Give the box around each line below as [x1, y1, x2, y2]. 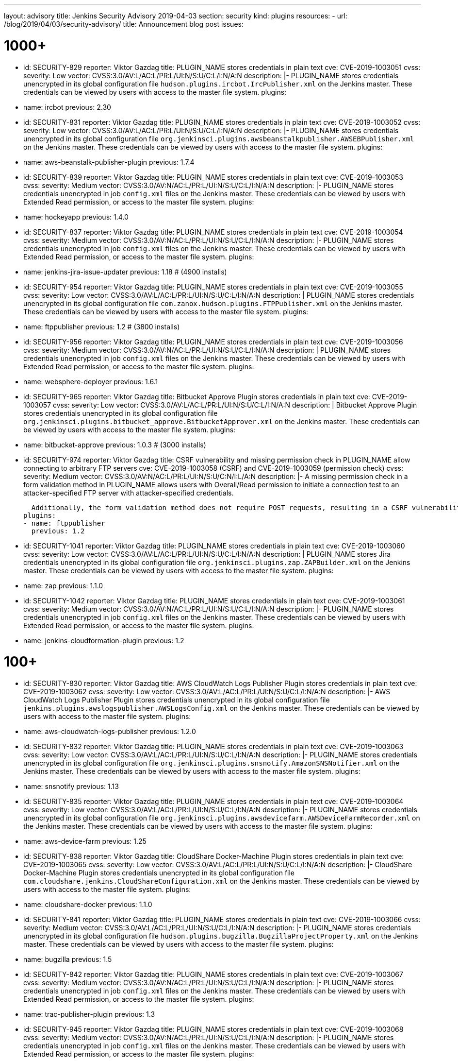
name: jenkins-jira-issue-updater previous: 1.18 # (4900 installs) [23, 267, 227, 276]
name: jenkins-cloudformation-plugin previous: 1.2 [23, 636, 184, 645]
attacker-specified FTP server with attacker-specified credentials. [23, 488, 234, 497]
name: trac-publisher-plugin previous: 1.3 [23, 1010, 155, 1018]
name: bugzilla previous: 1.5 [23, 955, 112, 963]
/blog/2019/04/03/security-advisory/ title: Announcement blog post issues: [4, 20, 244, 28]
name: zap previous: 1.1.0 [23, 581, 103, 590]
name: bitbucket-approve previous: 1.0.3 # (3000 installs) [23, 440, 206, 449]
